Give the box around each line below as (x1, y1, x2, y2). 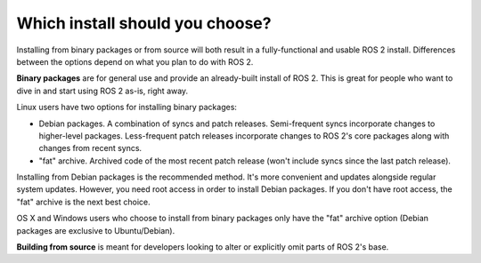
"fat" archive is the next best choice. (16, 196, 151, 207)
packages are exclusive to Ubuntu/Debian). (16, 225, 175, 235)
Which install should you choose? (16, 13, 272, 33)
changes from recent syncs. (38, 143, 143, 154)
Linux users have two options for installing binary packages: (16, 102, 238, 113)
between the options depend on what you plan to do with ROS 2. (16, 56, 254, 67)
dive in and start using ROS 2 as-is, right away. (16, 85, 189, 96)
